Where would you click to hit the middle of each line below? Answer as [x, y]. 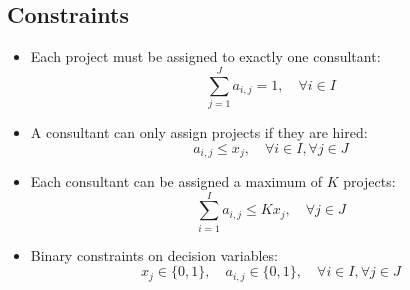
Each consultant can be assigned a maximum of [176, 180]
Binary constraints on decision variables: [154, 254]
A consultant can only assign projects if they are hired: [199, 131]
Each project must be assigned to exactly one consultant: [205, 56]
